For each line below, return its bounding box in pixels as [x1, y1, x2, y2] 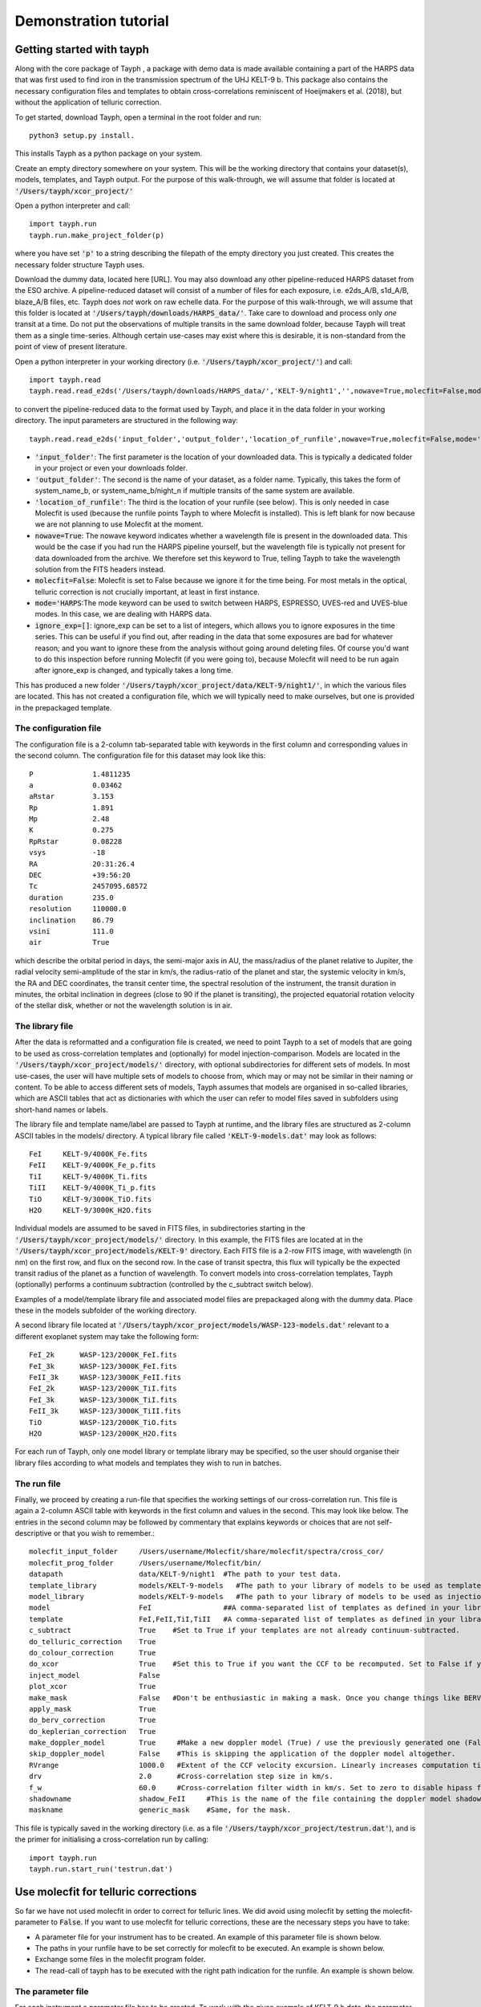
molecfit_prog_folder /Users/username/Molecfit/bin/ [29, 1558, 262, 1567]
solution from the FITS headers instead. [34, 564, 166, 574]
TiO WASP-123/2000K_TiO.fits [29, 1418, 178, 1427]
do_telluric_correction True [29, 1637, 156, 1646]
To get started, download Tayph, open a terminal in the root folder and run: [14, 112, 262, 122]
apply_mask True [29, 1704, 156, 1713]
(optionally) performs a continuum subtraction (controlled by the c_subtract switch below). [14, 1280, 314, 1289]
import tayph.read [29, 376, 102, 385]
